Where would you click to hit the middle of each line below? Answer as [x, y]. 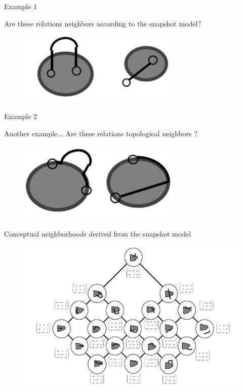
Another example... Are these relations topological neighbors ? [101, 133]
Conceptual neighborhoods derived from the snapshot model [98, 234]
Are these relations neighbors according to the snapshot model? [103, 23]
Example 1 [21, 6]
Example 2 [21, 116]
